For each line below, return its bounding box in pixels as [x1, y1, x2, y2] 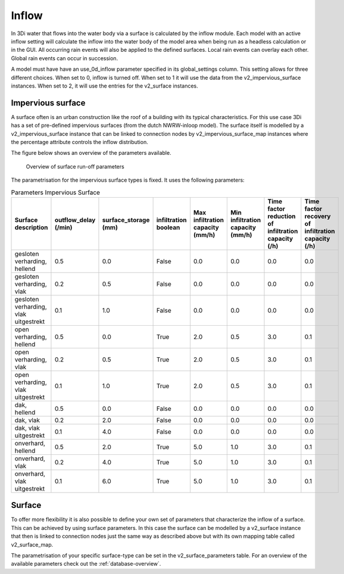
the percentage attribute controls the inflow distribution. [11, 138, 148, 145]
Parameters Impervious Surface [11, 188, 101, 196]
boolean [156, 223, 180, 232]
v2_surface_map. [11, 541, 54, 548]
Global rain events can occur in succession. [11, 54, 118, 62]
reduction [267, 212, 296, 220]
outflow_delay [54, 216, 96, 224]
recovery [304, 212, 331, 220]
